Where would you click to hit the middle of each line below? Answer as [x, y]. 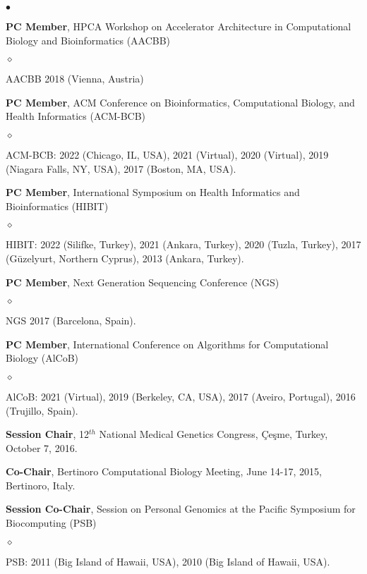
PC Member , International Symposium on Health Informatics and [153, 192]
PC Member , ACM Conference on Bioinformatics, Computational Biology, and [180, 102]
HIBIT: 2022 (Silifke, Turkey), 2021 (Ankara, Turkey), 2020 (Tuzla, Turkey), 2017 [183, 244]
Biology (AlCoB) [42, 358]
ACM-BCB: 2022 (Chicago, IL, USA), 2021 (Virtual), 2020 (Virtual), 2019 [167, 154]
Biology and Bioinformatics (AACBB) [88, 40]
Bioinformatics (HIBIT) [57, 206]
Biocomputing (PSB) [51, 523]
